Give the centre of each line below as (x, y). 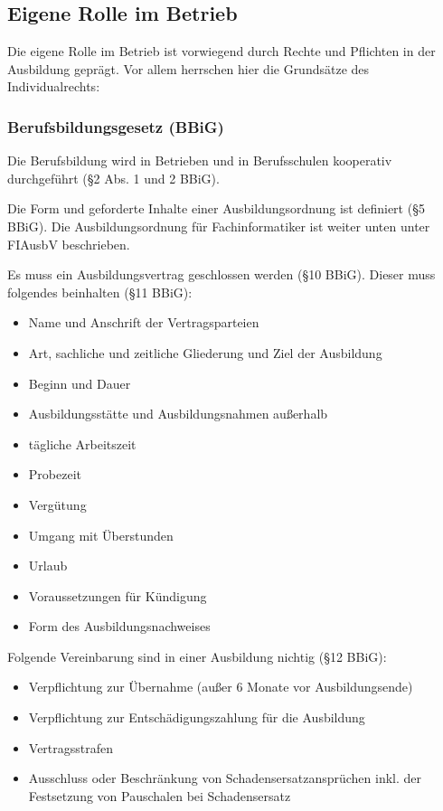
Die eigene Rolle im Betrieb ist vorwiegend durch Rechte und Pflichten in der (221, 51)
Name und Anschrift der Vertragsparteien (144, 322)
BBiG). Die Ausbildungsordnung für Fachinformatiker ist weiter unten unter (219, 226)
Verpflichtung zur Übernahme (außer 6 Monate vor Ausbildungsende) (221, 687)
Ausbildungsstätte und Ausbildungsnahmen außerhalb (178, 414)
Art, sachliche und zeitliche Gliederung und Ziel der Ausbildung (205, 352)
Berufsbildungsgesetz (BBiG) (116, 126)
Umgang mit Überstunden (101, 535)
